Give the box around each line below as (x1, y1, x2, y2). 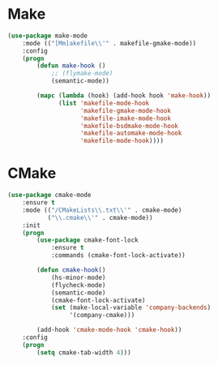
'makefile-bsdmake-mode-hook (79, 122, 179, 130)
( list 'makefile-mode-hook (58, 99, 150, 107)
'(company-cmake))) (69, 311, 135, 320)
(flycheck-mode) (50, 281, 106, 289)
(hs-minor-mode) (50, 273, 106, 281)
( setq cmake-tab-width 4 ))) (36, 348, 131, 357)
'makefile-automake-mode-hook (79, 129, 182, 138)
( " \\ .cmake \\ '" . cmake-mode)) (47, 213, 153, 221)
